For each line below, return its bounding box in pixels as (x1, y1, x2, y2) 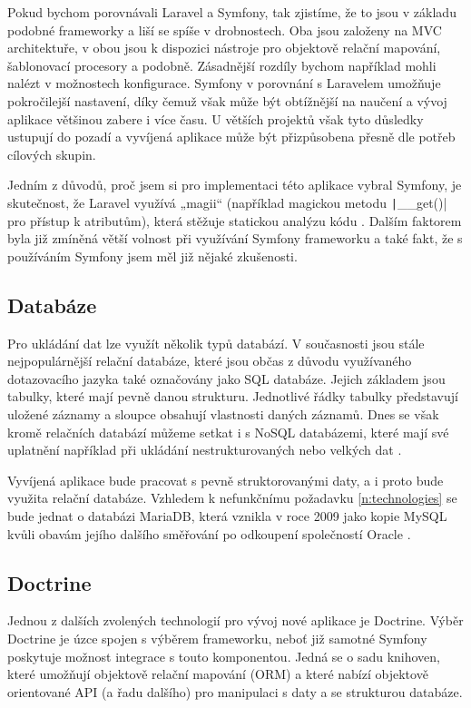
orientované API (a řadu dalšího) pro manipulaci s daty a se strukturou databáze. (7, 682, 463, 701)
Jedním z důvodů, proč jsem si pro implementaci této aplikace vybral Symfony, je (7, 175, 462, 194)
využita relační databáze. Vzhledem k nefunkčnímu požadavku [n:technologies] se (7, 488, 457, 507)
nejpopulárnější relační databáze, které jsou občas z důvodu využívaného (7, 351, 412, 370)
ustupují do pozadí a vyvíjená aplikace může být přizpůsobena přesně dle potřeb (7, 127, 456, 146)
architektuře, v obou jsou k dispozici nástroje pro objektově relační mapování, (7, 38, 441, 57)
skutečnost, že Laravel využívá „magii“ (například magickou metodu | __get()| (7, 192, 447, 211)
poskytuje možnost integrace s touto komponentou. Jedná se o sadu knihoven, (7, 646, 441, 665)
